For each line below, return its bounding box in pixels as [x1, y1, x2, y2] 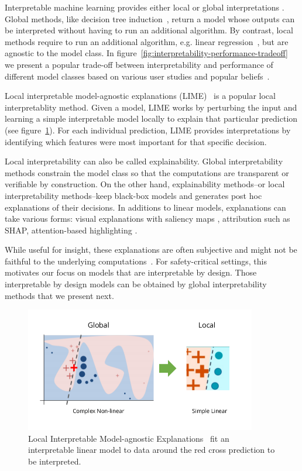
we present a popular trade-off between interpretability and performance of [5, 58, 273, 70]
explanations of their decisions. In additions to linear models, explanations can [5, 201, 286, 213]
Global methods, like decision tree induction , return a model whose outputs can [5, 12, 295, 25]
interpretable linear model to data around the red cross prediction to [28, 444, 275, 456]
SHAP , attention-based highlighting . [5, 224, 138, 236]
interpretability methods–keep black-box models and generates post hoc [5, 189, 262, 201]
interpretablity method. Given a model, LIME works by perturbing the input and [5, 101, 297, 113]
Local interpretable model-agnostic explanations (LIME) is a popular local [5, 90, 276, 102]
